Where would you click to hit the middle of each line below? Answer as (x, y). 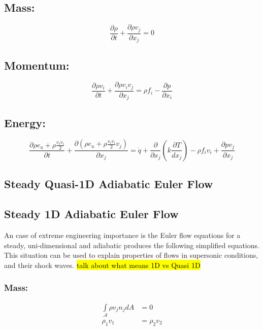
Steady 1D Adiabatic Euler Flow (91, 214)
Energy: (25, 122)
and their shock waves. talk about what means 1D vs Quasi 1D (102, 265)
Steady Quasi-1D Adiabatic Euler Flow (109, 184)
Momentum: (37, 65)
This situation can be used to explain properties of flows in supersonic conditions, (131, 255)
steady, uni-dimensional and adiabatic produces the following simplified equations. (132, 245)
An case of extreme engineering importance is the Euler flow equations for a (122, 235)
